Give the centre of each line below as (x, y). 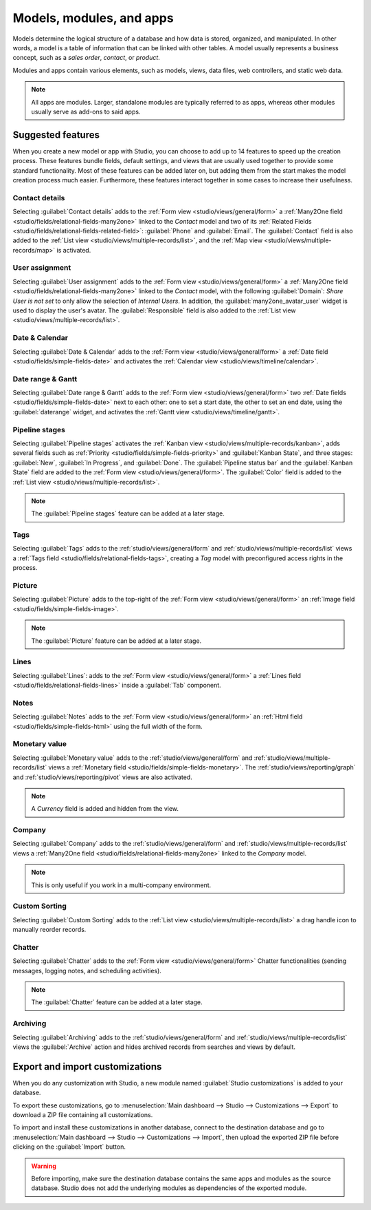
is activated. (74, 250)
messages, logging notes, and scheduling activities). (87, 970)
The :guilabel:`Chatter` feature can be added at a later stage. (117, 1002)
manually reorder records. (49, 930)
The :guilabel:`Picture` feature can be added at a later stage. (116, 641)
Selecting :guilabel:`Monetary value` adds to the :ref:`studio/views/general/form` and (133, 758)
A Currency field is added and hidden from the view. (105, 809)
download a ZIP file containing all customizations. (83, 1115)
